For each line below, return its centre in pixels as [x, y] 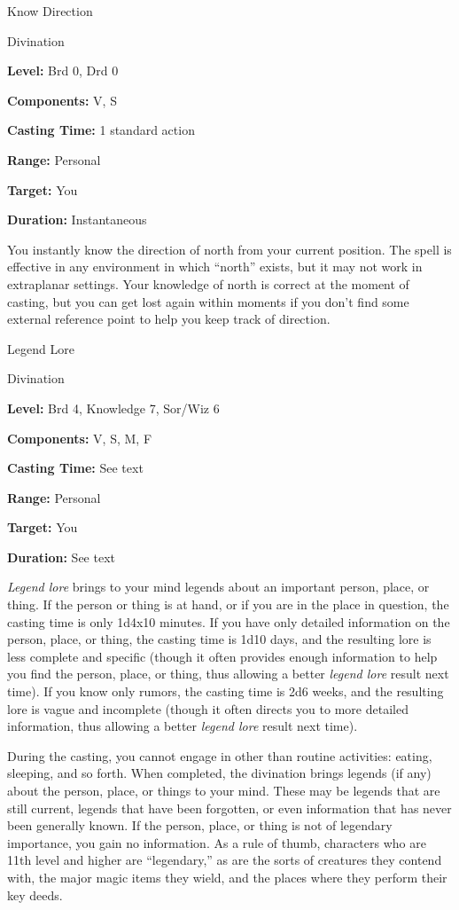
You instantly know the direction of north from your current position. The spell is [229, 249]
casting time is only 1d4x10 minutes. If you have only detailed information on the [229, 621]
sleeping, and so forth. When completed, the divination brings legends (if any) [219, 773]
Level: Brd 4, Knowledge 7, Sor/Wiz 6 [113, 408]
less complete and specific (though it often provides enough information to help [222, 656]
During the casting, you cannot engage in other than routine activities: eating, [220, 755]
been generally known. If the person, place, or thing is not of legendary [200, 825]
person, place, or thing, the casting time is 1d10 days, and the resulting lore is [219, 639]
